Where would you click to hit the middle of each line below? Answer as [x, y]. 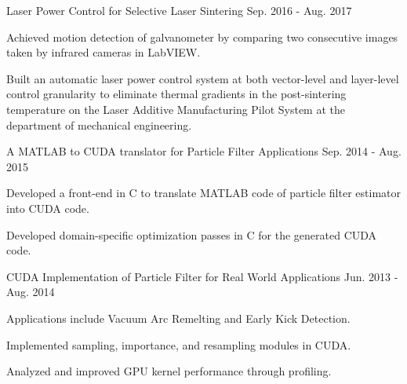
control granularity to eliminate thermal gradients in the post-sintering [176, 94]
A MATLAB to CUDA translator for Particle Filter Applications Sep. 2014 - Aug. [204, 151]
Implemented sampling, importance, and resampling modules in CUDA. [179, 344]
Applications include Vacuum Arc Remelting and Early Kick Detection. [178, 318]
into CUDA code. [48, 208]
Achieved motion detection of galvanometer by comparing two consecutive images [202, 37]
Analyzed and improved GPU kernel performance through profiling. [169, 371]
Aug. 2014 [31, 292]
